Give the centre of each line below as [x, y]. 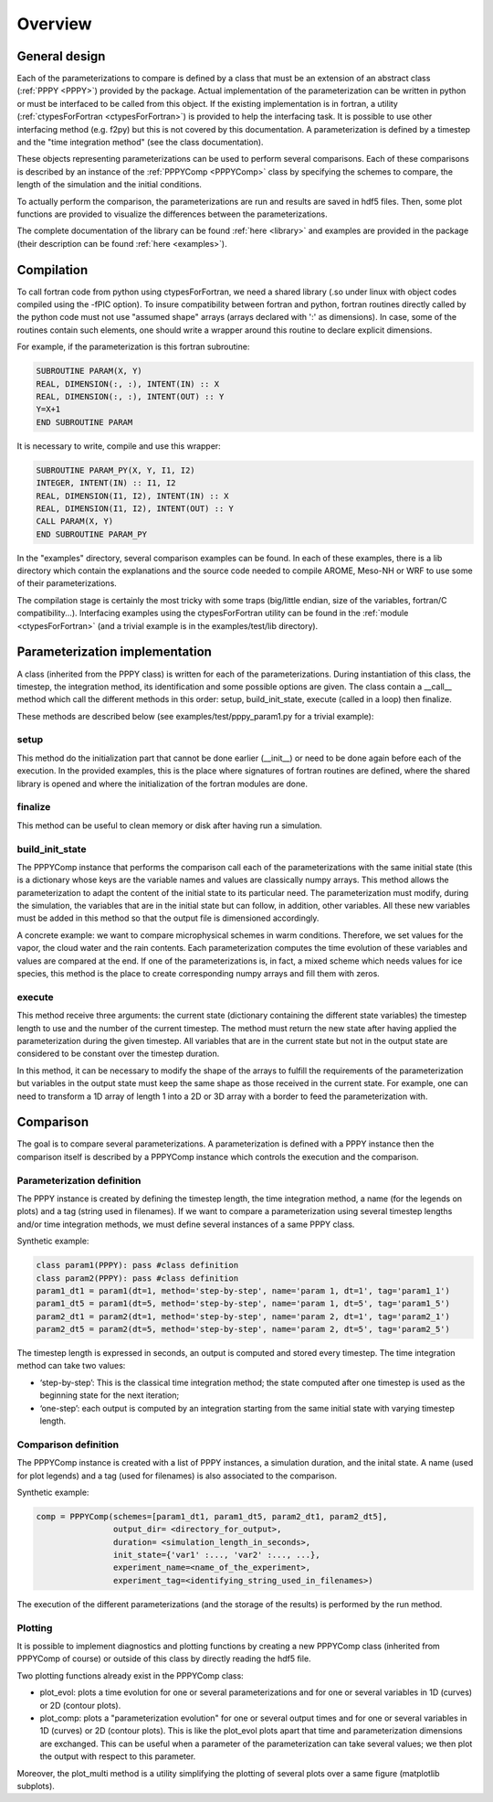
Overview [54, 24]
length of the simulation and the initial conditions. [110, 185]
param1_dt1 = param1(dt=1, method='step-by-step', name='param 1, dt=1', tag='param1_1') [243, 1290]
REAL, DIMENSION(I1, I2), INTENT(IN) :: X [132, 496]
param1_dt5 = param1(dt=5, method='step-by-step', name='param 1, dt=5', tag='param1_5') [243, 1304]
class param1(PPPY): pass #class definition [137, 1265]
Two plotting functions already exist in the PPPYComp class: [130, 1675]
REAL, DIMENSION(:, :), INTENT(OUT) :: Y [130, 396]
